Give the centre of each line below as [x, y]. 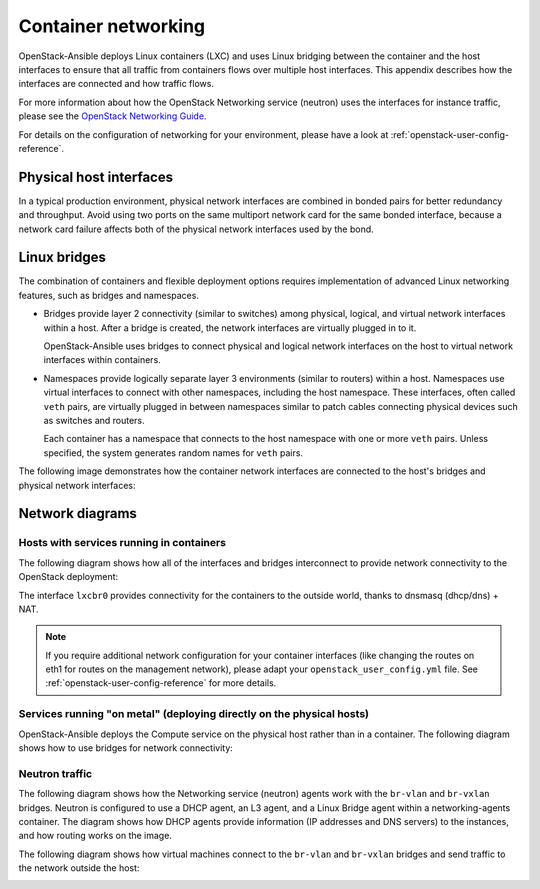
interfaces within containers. [102, 360]
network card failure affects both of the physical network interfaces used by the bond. [196, 229]
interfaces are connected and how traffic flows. [116, 84]
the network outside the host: [79, 868]
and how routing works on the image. [95, 836]
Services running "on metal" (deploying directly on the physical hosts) [194, 714]
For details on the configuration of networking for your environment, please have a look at [203, 134]
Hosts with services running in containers [122, 543]
